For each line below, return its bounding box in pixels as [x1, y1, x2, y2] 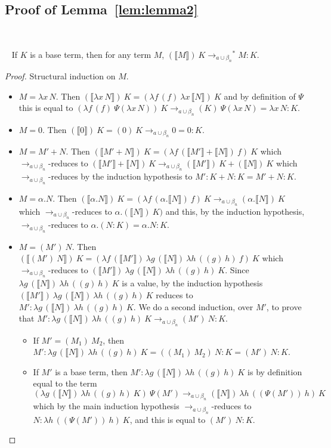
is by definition [248, 365, 302, 378]
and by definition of [224, 89, 296, 102]
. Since [225, 264, 249, 276]
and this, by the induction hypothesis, [165, 205, 305, 218]
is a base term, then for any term [30, 48, 151, 60]
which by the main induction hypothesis [33, 400, 180, 412]
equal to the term [33, 377, 97, 390]
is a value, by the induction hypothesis [122, 277, 263, 289]
